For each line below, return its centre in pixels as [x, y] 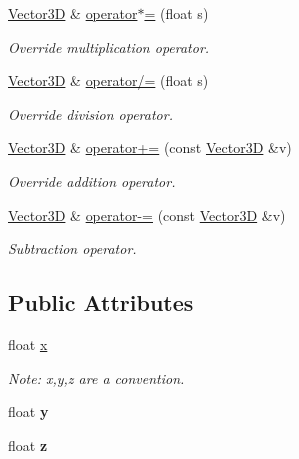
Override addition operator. [92, 180]
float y [28, 411]
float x [28, 343]
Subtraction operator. [72, 248]
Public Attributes [101, 302]
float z [28, 444]
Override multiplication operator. [109, 46]
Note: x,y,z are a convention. [96, 377]
